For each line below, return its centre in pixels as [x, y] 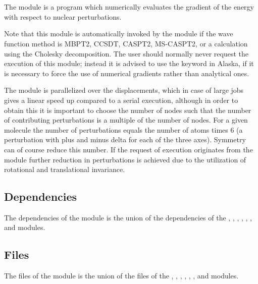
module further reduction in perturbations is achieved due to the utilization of [125, 159]
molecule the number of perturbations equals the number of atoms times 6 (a [123, 129]
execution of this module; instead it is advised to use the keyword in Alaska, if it [129, 63]
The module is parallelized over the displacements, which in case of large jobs [124, 90]
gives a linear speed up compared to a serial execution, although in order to [121, 100]
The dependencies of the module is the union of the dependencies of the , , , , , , [128, 217]
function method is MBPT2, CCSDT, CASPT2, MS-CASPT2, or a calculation [126, 43]
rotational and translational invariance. [65, 169]
